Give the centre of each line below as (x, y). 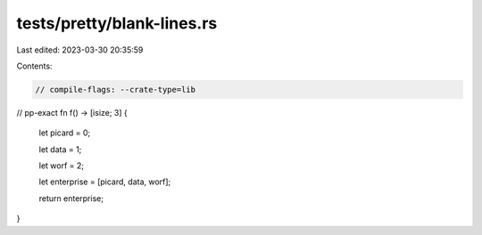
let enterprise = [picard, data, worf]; (105, 182)
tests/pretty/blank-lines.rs (117, 23)
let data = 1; (60, 149)
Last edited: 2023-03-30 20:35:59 (80, 50)
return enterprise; (71, 198)
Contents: (34, 66)
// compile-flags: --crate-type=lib (116, 89)
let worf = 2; (62, 166)
